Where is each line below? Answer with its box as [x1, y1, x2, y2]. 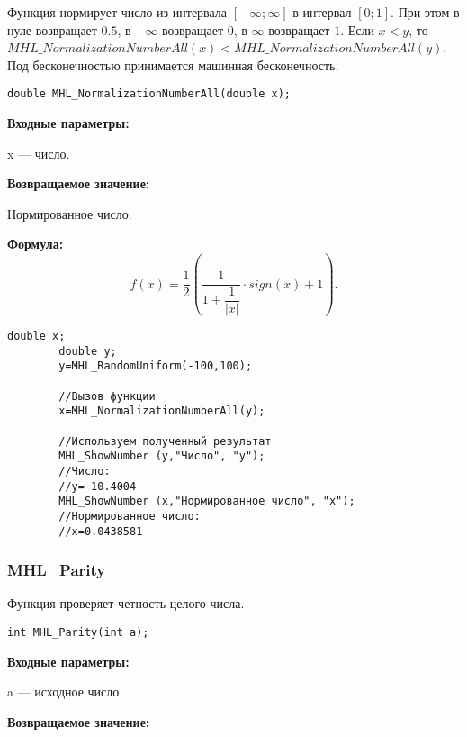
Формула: [7, 234, 64, 253]
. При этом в [391, 3, 460, 21]
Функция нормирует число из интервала [7, 3, 228, 21]
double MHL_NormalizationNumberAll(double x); [7, 87, 291, 101]
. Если [340, 20, 374, 39]
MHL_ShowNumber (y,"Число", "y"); [58, 450, 265, 463]
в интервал [292, 3, 352, 21]
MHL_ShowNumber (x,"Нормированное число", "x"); [58, 495, 355, 508]
